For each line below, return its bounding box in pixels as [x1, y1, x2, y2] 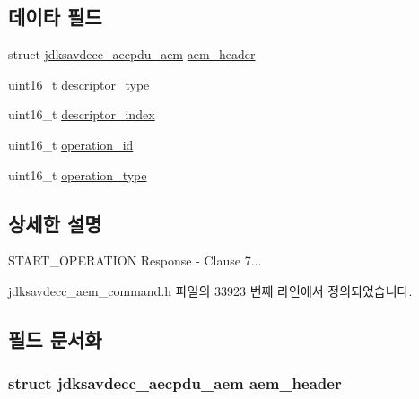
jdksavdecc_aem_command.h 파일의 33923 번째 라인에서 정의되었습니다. [8, 281, 413, 299]
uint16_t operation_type [8, 165, 147, 184]
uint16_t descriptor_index [8, 105, 155, 124]
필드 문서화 [8, 325, 102, 352]
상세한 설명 [8, 209, 102, 237]
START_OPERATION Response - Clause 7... [8, 251, 262, 270]
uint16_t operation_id [8, 134, 134, 153]
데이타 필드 [8, 3, 102, 30]
